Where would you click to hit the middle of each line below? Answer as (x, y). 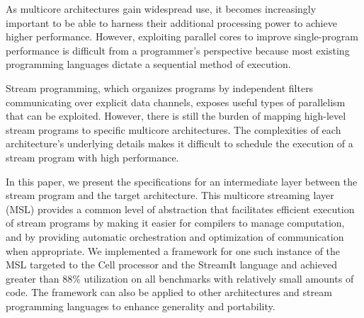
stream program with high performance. (92, 157)
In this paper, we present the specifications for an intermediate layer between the (182, 181)
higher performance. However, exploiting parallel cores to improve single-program (182, 36)
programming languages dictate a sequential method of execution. (148, 64)
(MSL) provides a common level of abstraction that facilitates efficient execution (180, 209)
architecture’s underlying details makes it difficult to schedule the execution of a (180, 143)
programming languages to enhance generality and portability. (141, 306)
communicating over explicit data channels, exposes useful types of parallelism (176, 102)
